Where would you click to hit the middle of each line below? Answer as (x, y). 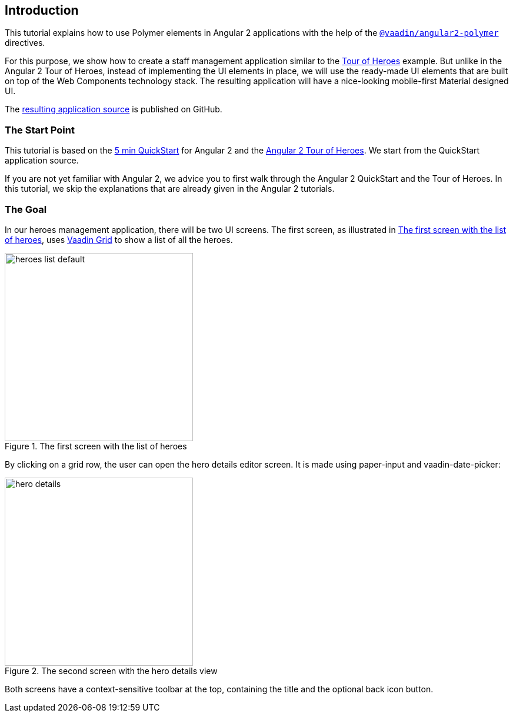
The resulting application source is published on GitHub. (114, 109)
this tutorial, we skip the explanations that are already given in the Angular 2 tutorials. (170, 189)
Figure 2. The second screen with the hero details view (111, 671)
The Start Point (40, 130)
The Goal (26, 209)
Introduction (42, 10)
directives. (25, 43)
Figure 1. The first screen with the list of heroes (96, 446)
